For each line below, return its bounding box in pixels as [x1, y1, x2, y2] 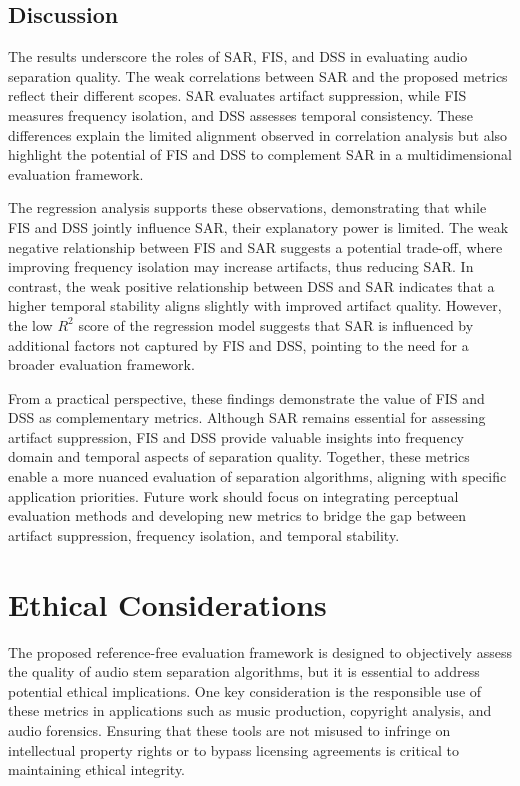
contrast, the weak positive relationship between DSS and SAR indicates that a [8, 275, 495, 296]
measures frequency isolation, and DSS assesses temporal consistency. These [8, 104, 474, 125]
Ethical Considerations [8, 583, 327, 624]
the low [8, 314, 53, 335]
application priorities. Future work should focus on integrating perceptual [8, 485, 459, 506]
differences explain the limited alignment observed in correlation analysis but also [8, 124, 508, 145]
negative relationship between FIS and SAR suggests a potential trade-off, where [8, 236, 503, 257]
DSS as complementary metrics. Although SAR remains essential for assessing [8, 407, 486, 428]
